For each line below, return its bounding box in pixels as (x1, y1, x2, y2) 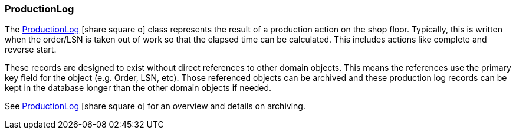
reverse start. (5, 44, 57, 55)
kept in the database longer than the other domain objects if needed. (5, 83, 272, 93)
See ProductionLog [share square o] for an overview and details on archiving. (5, 101, 305, 112)
